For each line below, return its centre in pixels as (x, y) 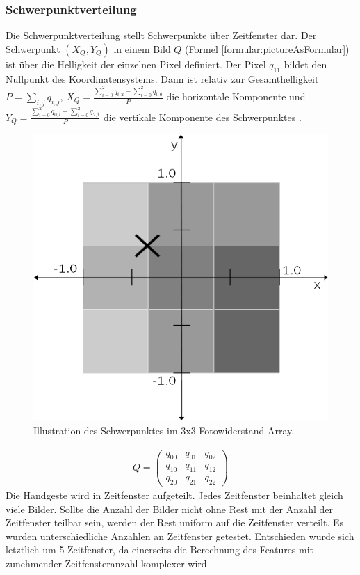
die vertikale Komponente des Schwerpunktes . (202, 117)
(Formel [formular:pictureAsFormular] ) (267, 48)
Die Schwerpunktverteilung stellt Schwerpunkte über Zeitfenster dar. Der (161, 35)
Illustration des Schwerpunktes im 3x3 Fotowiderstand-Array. (164, 430)
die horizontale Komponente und (236, 96)
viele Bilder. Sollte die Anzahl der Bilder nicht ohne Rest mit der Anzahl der (170, 509)
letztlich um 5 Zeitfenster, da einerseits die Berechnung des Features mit (160, 550)
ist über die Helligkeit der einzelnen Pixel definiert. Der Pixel (136, 64)
